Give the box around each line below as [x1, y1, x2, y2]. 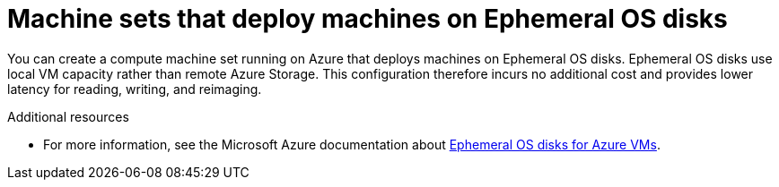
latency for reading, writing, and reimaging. [7, 81, 262, 97]
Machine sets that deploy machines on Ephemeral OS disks [7, 4, 728, 34]
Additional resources [7, 108, 129, 124]
